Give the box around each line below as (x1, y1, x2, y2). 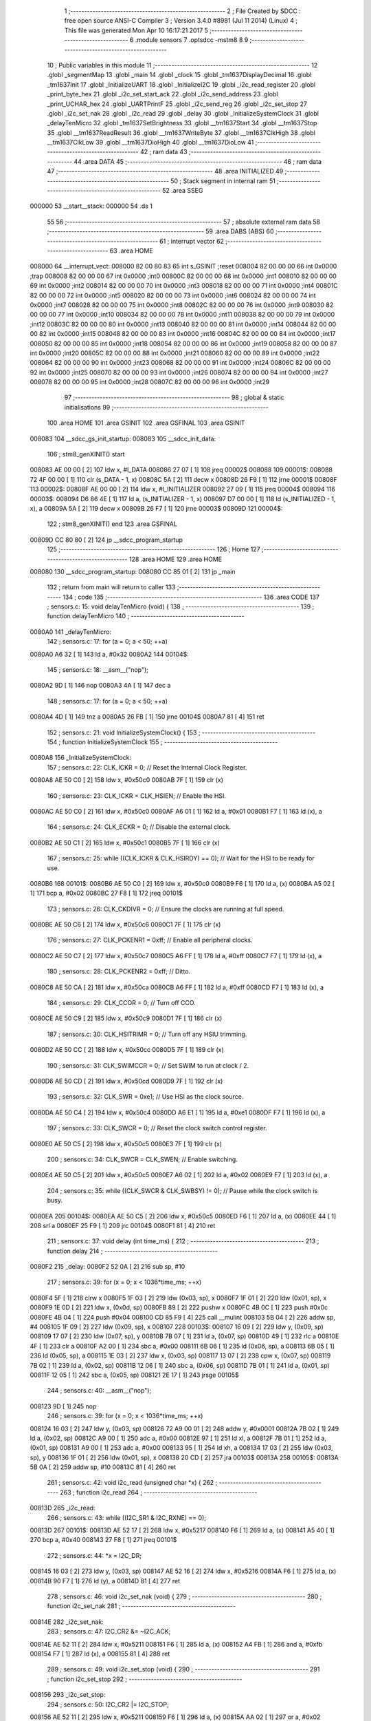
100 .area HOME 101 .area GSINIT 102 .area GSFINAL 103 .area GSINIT (47, 419, 245, 427)
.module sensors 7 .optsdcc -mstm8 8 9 (135, 36, 249, 44)
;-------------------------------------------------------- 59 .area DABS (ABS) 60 (47, 227, 274, 235)
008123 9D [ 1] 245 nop (30, 1402, 97, 1411)
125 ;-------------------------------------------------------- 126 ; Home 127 (47, 545, 260, 553)
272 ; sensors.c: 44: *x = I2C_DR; (47, 1551, 142, 1559)
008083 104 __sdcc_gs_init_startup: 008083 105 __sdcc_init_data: (30, 434, 216, 443)
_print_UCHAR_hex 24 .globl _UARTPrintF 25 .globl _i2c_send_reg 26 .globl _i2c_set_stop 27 (47, 100, 307, 108)
